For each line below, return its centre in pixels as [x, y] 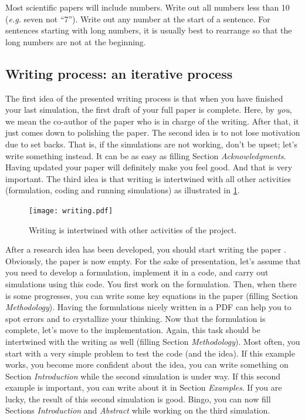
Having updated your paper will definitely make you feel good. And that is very [149, 167]
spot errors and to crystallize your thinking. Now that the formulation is [135, 318]
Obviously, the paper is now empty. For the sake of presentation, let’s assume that [153, 261]
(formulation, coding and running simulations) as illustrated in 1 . [123, 190]
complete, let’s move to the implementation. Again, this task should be [133, 330]
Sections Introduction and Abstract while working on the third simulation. [138, 410]
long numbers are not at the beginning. [76, 41]
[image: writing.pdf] [71, 211]
